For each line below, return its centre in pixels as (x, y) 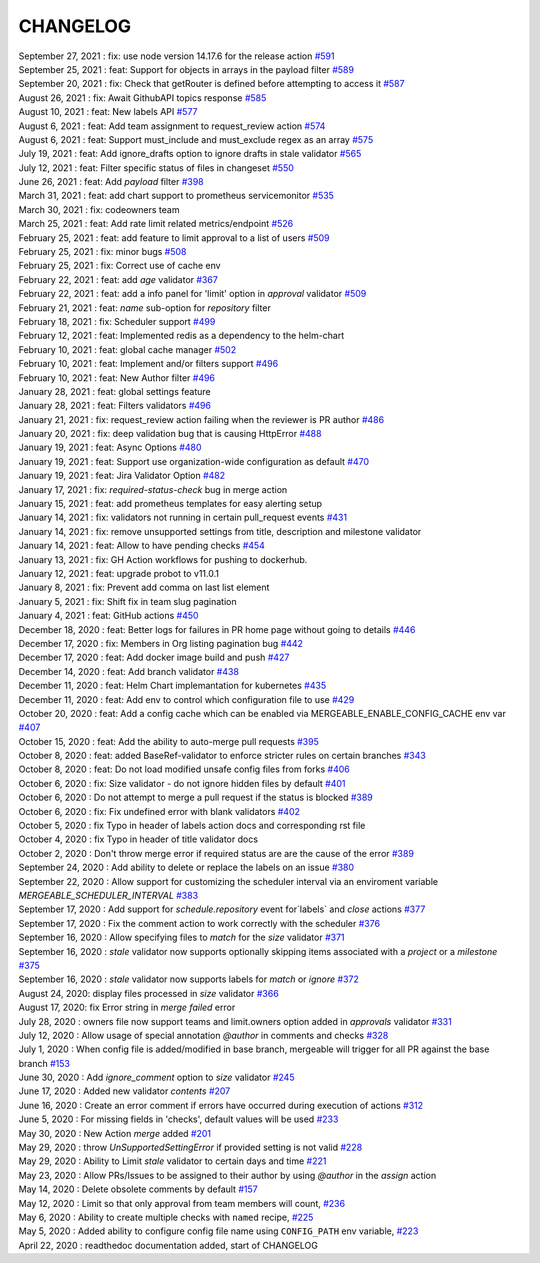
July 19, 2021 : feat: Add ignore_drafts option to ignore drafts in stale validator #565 (190, 154)
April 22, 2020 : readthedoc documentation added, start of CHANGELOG (168, 1245)
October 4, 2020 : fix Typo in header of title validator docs (138, 839)
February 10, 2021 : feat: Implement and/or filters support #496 (148, 364)
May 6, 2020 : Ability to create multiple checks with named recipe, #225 (166, 1217)
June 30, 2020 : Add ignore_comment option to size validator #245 (156, 1077)
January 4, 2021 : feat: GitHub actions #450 (108, 616)
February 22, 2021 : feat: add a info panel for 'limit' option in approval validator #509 (192, 294)
